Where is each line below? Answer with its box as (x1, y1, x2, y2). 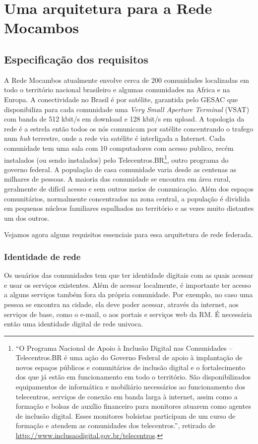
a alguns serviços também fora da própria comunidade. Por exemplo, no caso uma (4, 289, 253, 300)
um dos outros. (4, 212, 50, 223)
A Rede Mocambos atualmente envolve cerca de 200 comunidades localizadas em (4, 74, 249, 85)
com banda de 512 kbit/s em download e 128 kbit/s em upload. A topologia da (4, 114, 245, 124)
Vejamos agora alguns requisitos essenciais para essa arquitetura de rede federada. (4, 229, 253, 240)
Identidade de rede (4, 250, 81, 262)
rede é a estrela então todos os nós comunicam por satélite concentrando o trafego (4, 123, 254, 133)
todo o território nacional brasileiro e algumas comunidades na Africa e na (4, 84, 230, 95)
